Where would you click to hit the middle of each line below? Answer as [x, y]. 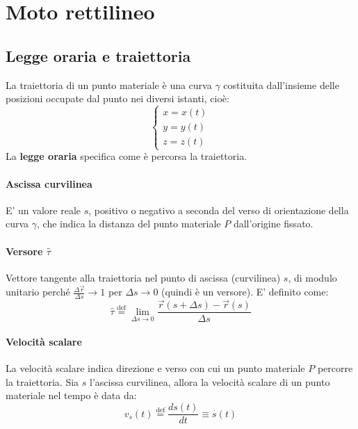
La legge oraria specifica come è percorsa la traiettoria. [127, 156]
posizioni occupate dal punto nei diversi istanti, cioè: [117, 98]
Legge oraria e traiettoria [98, 55]
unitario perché [38, 292]
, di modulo [312, 277]
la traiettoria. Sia [42, 381]
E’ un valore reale [43, 210]
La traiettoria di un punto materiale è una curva [109, 84]
